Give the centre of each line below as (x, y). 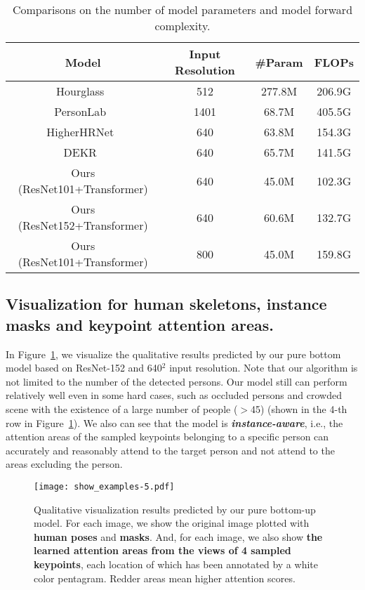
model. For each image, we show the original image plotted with (172, 523)
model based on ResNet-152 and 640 (84, 368)
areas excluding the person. (64, 464)
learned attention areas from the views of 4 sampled (162, 550)
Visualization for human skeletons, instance (166, 304)
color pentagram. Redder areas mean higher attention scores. (165, 578)
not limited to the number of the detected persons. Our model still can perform (177, 381)
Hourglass (80, 91)
